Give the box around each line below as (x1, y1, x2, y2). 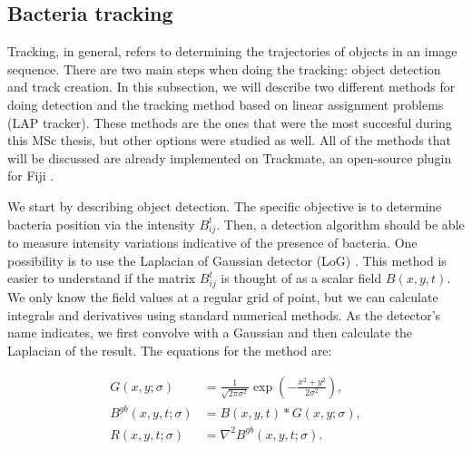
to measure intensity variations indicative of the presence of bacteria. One (7, 233, 418, 252)
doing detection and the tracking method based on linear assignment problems (7, 94, 444, 113)
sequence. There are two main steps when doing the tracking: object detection (7, 59, 441, 78)
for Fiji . (7, 166, 54, 185)
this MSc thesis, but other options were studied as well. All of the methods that (7, 131, 452, 150)
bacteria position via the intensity (7, 214, 195, 233)
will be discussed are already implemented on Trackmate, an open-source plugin (7, 148, 452, 167)
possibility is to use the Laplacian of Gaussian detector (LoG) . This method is (7, 250, 447, 269)
